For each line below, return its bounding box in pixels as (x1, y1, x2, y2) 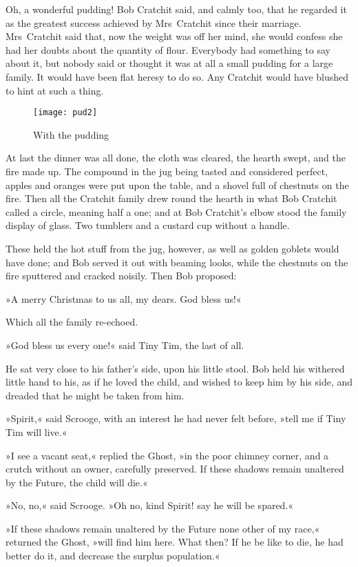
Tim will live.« (6, 424, 67, 439)
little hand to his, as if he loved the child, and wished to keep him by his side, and (6, 375, 352, 389)
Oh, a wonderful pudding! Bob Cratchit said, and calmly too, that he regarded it (6, 2, 347, 16)
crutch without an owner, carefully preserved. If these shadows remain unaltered (6, 461, 344, 476)
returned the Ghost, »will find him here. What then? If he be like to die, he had (6, 535, 344, 549)
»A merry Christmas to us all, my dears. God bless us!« (6, 291, 242, 306)
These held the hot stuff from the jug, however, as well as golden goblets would (6, 241, 339, 255)
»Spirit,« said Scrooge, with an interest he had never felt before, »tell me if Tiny (6, 411, 346, 426)
